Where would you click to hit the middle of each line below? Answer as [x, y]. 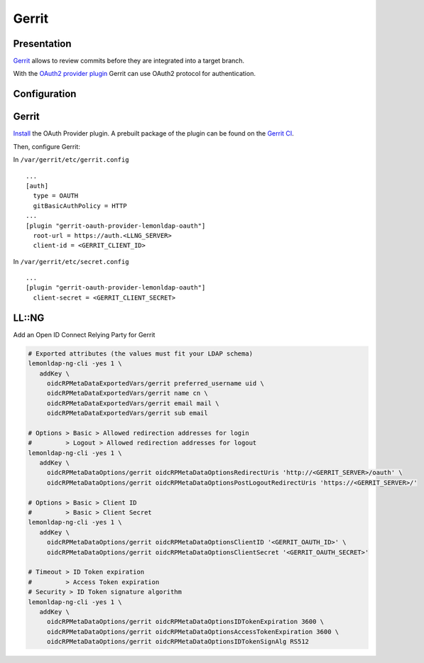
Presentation [42, 44]
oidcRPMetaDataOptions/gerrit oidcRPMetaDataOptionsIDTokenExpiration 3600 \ [185, 622]
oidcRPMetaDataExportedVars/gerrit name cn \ [127, 393]
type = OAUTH [56, 196]
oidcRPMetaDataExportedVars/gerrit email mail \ [133, 403]
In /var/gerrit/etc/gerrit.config [71, 160]
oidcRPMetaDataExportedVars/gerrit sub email [127, 413]
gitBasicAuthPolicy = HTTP [80, 206]
